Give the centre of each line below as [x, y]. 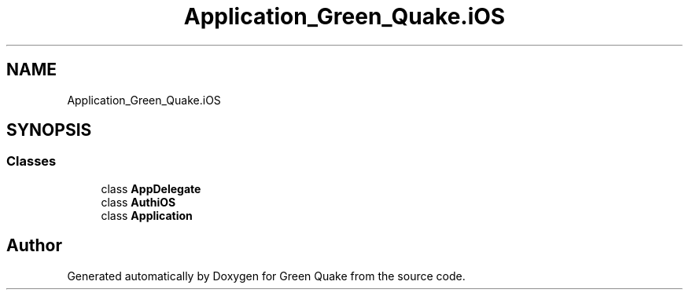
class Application [147, 215]
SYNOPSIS [49, 130]
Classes [31, 161]
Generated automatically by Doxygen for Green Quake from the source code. [266, 276]
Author [34, 246]
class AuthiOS [138, 202]
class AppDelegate [151, 188]
